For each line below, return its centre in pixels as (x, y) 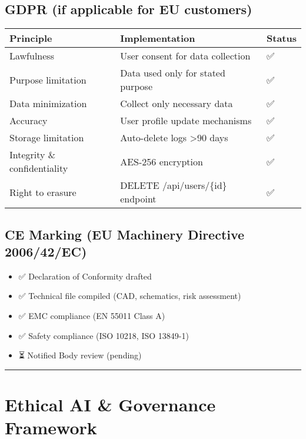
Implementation (158, 38)
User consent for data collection (185, 56)
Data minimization (48, 104)
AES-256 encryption (162, 161)
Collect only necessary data (177, 104)
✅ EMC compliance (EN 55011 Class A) (92, 315)
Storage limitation (47, 138)
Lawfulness (32, 56)
